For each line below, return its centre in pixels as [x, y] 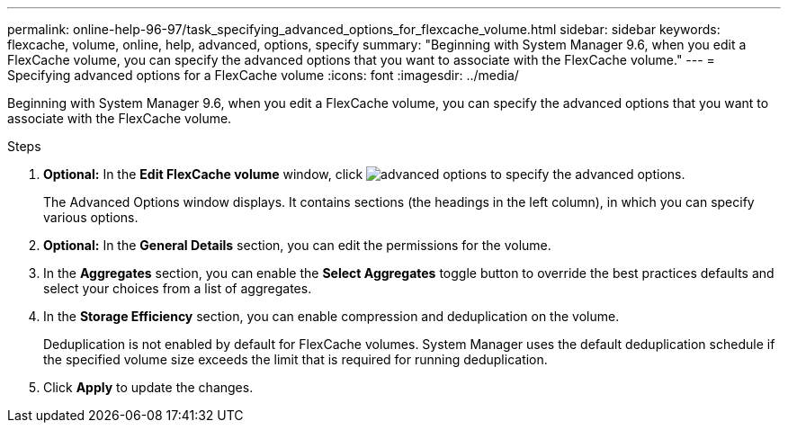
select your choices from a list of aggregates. [178, 288]
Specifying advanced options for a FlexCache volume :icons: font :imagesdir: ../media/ [263, 75]
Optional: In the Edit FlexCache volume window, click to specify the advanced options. [364, 174]
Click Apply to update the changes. [148, 387]
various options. [91, 217]
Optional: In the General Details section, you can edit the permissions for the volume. [297, 245]
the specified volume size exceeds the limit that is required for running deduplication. [295, 359]
